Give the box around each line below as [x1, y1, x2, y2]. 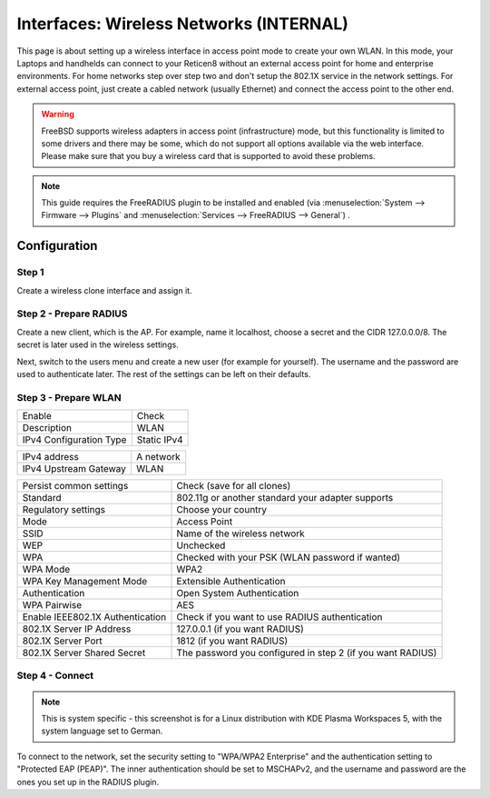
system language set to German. [41, 725, 163, 736]
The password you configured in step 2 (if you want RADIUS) [176, 646, 437, 659]
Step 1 [16, 266, 44, 279]
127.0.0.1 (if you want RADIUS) [176, 623, 304, 635]
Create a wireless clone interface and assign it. [16, 284, 192, 295]
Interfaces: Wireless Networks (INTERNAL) [16, 14, 349, 34]
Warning [41, 109, 74, 120]
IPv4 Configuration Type [22, 434, 127, 446]
